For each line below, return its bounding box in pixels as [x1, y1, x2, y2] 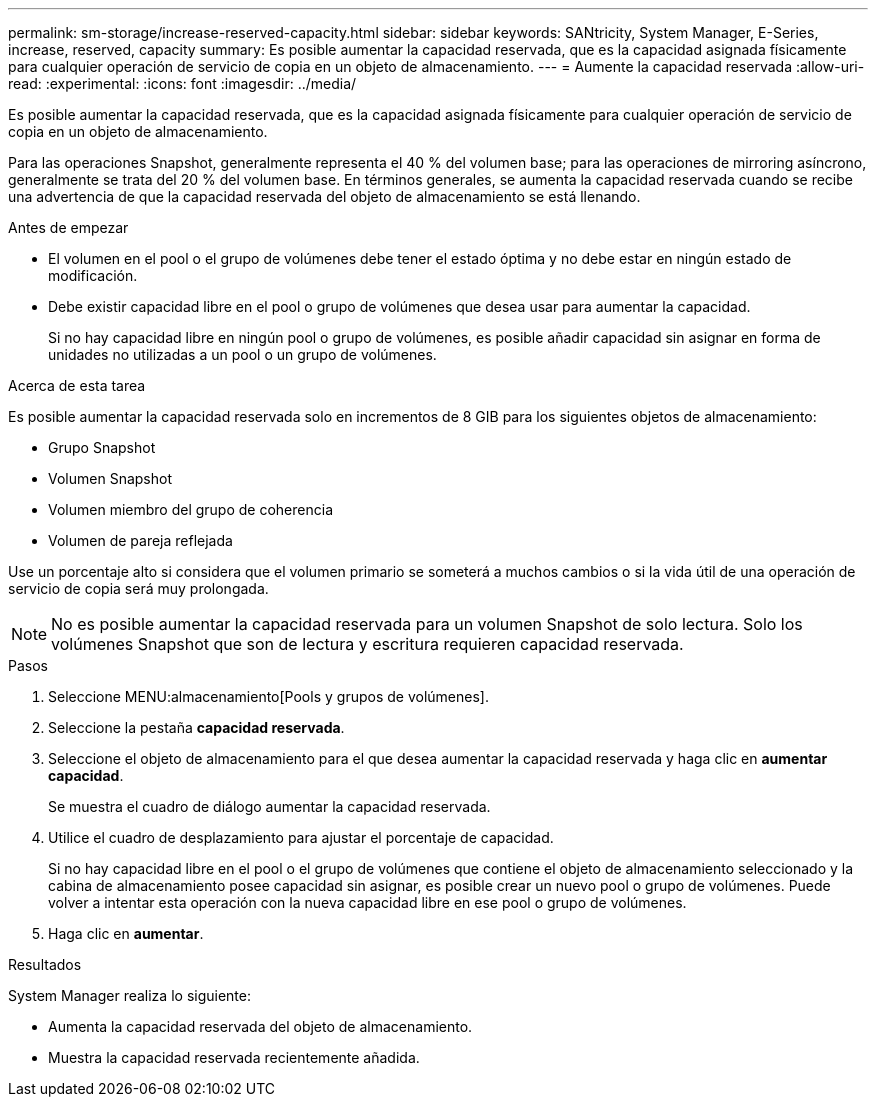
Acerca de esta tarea [8, 377, 146, 394]
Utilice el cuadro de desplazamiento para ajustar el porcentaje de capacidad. [48, 829, 554, 846]
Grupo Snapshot [48, 439, 156, 456]
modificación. [48, 267, 138, 284]
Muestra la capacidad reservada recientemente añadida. [48, 1049, 420, 1066]
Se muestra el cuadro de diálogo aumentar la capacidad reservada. [48, 798, 491, 815]
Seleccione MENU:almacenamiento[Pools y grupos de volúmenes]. [48, 688, 489, 705]
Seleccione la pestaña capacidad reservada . [48, 719, 345, 736]
